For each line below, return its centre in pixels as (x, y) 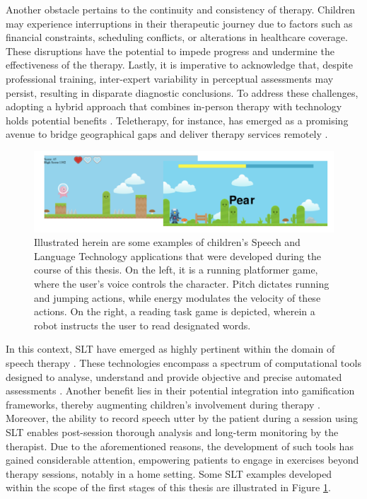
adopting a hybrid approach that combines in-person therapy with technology (174, 106)
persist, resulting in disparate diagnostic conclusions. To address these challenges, (182, 92)
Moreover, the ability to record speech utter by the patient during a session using (182, 418)
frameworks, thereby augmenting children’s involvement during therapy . (163, 404)
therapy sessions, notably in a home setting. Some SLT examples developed (169, 473)
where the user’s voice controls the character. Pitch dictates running (182, 283)
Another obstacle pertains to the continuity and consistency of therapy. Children (181, 9)
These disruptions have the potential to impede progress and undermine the (170, 51)
